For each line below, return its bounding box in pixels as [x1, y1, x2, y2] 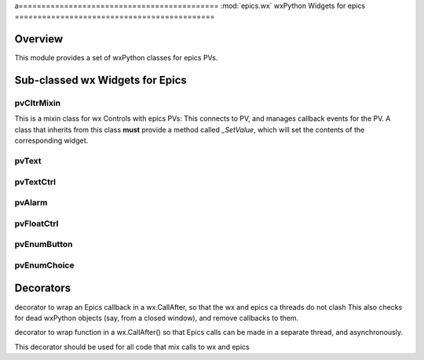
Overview [14, 32, 64, 46]
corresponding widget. [14, 136, 89, 145]
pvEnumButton [14, 239, 73, 250]
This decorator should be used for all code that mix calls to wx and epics [14, 342, 250, 351]
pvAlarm [14, 197, 48, 208]
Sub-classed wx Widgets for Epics [14, 74, 188, 87]
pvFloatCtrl [14, 218, 59, 229]
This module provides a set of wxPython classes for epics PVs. [14, 53, 218, 63]
